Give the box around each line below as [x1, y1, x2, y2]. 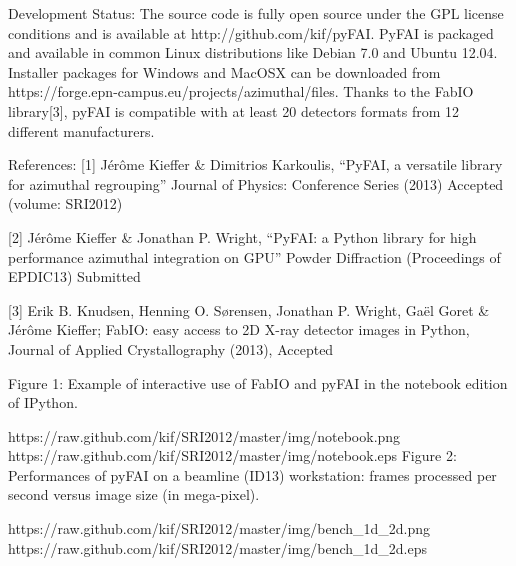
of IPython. [8, 392, 78, 413]
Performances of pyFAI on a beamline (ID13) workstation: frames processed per [8, 464, 497, 485]
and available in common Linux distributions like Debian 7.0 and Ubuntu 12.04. [8, 42, 498, 63]
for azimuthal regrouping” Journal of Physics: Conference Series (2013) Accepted [8, 173, 504, 194]
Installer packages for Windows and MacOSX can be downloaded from [8, 61, 441, 82]
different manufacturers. [8, 120, 155, 141]
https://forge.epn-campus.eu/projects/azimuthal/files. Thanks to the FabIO [8, 81, 474, 102]
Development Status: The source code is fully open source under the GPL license [8, 3, 504, 23]
